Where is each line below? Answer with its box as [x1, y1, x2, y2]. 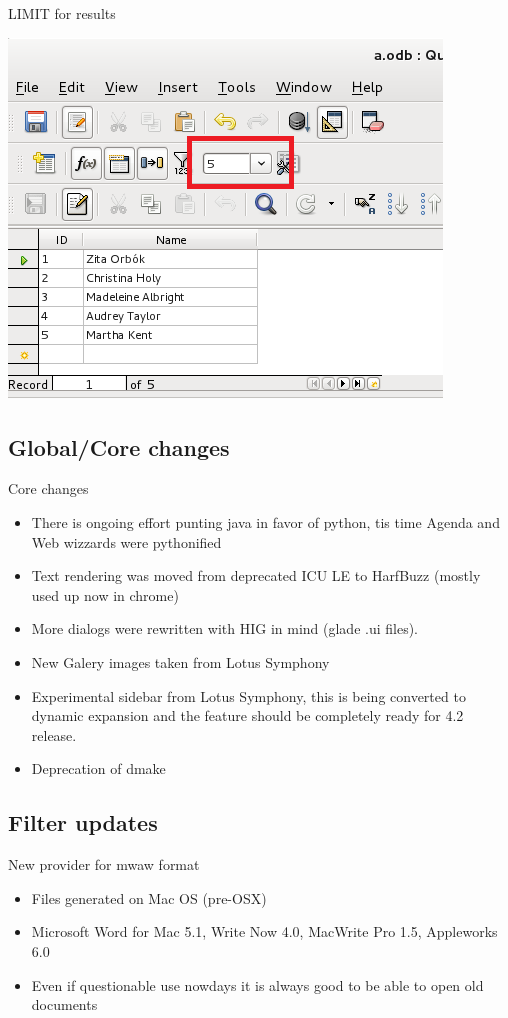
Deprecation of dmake [31, 758, 166, 779]
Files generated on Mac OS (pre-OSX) [31, 887, 267, 908]
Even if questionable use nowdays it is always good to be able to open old [31, 974, 484, 995]
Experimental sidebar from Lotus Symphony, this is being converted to [31, 685, 466, 706]
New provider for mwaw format [8, 854, 200, 875]
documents [31, 994, 98, 1015]
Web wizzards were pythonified [31, 531, 222, 552]
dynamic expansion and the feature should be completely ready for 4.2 [31, 705, 464, 726]
